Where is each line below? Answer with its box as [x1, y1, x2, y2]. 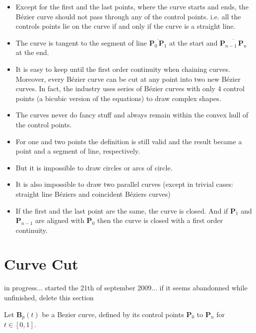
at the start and [169, 37, 218, 48]
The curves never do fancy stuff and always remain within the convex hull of [15, 110, 249, 120]
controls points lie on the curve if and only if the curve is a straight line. [15, 21, 236, 31]
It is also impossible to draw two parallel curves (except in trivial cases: [15, 179, 233, 189]
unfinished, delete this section [4, 292, 94, 302]
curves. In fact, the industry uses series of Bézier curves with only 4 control [15, 83, 245, 94]
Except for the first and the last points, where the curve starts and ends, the [15, 1, 249, 11]
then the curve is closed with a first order [97, 215, 223, 225]
